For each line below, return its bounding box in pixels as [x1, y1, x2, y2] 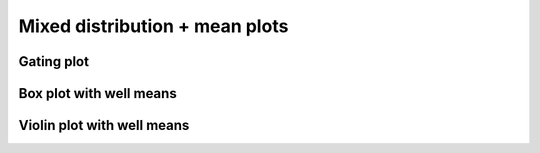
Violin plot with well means [18, 117, 190, 134]
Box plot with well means [18, 85, 177, 102]
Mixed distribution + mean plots [18, 15, 289, 37]
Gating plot [18, 53, 90, 70]
